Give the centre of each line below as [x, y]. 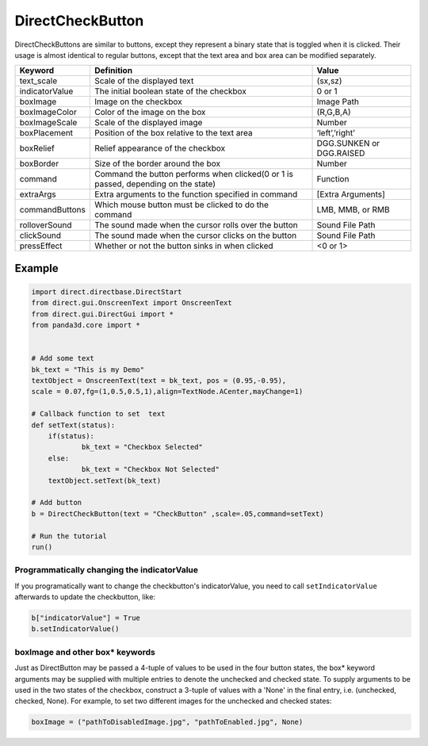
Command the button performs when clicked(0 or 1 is [193, 174]
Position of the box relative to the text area [173, 133]
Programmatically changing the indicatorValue [106, 570]
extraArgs [38, 194]
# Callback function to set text [98, 414]
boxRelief [37, 148]
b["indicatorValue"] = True [86, 618]
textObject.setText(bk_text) [105, 480]
